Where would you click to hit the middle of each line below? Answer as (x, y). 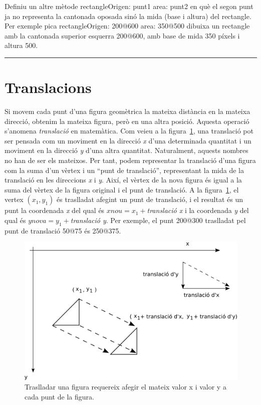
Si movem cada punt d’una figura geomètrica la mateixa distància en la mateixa (127, 111)
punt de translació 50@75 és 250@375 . (63, 230)
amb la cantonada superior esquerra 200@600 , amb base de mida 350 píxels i (122, 35)
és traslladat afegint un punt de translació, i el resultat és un (150, 199)
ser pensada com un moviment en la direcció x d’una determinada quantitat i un (128, 140)
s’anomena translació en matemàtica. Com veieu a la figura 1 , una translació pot (129, 131)
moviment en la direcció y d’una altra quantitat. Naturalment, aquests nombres (126, 150)
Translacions (48, 87)
